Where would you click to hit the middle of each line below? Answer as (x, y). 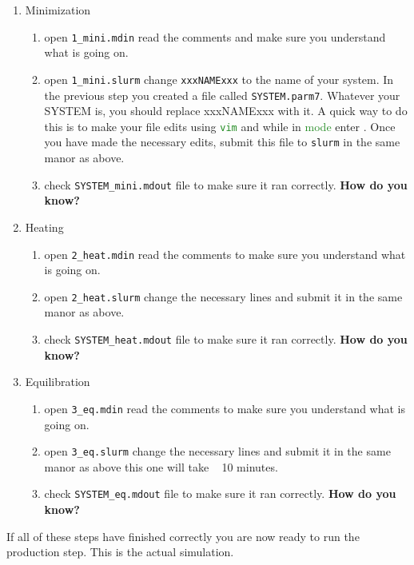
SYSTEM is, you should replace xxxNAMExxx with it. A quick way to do (226, 111)
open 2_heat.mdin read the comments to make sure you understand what (225, 254)
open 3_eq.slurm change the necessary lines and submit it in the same (217, 451)
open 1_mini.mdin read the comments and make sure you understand (215, 36)
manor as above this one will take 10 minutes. (161, 466)
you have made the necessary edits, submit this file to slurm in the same (222, 142)
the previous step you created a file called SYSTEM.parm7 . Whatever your (222, 95)
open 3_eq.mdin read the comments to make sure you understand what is (225, 408)
